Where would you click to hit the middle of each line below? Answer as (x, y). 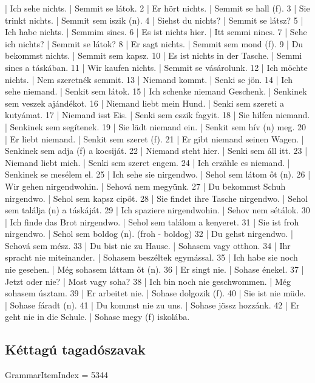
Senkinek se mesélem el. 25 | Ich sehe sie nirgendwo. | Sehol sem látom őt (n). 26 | (158, 174)
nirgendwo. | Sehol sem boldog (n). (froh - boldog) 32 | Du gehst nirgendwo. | (149, 234)
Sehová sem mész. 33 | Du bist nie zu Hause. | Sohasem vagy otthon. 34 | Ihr (148, 245)
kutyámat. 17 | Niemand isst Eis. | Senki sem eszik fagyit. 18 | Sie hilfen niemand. (157, 115)
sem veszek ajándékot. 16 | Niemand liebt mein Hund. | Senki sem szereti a (144, 103)
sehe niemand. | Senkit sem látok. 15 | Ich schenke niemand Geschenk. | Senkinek (156, 91)
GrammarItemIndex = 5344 (57, 375)
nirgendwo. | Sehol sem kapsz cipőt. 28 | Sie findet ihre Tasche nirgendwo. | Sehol (156, 198)
